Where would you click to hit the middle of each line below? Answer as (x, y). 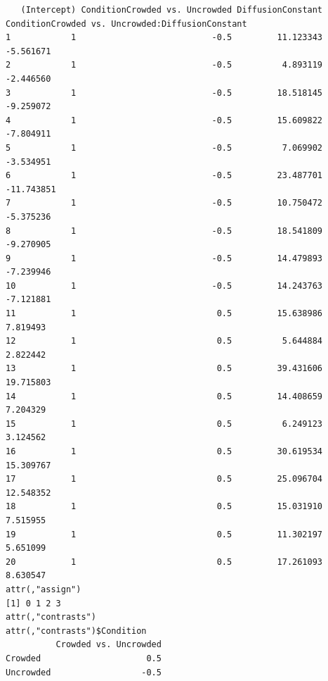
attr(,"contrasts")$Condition (76, 631)
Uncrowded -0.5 (84, 672)
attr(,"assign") (44, 589)
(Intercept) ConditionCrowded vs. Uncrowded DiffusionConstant (172, 10)
